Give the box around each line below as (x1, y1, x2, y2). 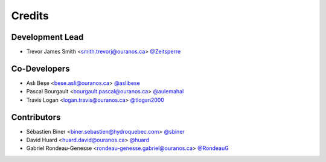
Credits (11, 9, 50, 22)
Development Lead (11, 32, 84, 42)
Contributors (11, 112, 61, 122)
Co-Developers (11, 63, 70, 73)
